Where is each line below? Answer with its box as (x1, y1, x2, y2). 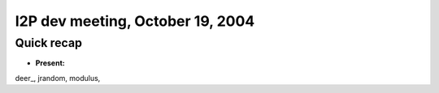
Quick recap (15, 36, 83, 50)
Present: (35, 58, 65, 68)
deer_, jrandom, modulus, (15, 73, 101, 82)
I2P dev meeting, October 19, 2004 (15, 12, 255, 30)
